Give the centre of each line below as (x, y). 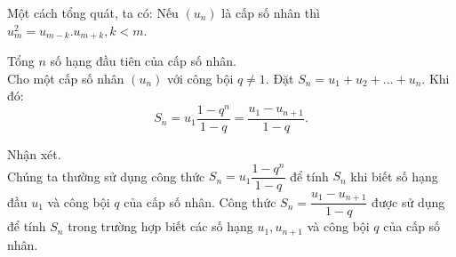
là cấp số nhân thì (271, 12)
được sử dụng (408, 201)
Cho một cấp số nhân (66, 78)
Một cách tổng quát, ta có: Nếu (93, 12)
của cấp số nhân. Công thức (200, 201)
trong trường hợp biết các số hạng (160, 226)
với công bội (200, 78)
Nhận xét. (34, 153)
